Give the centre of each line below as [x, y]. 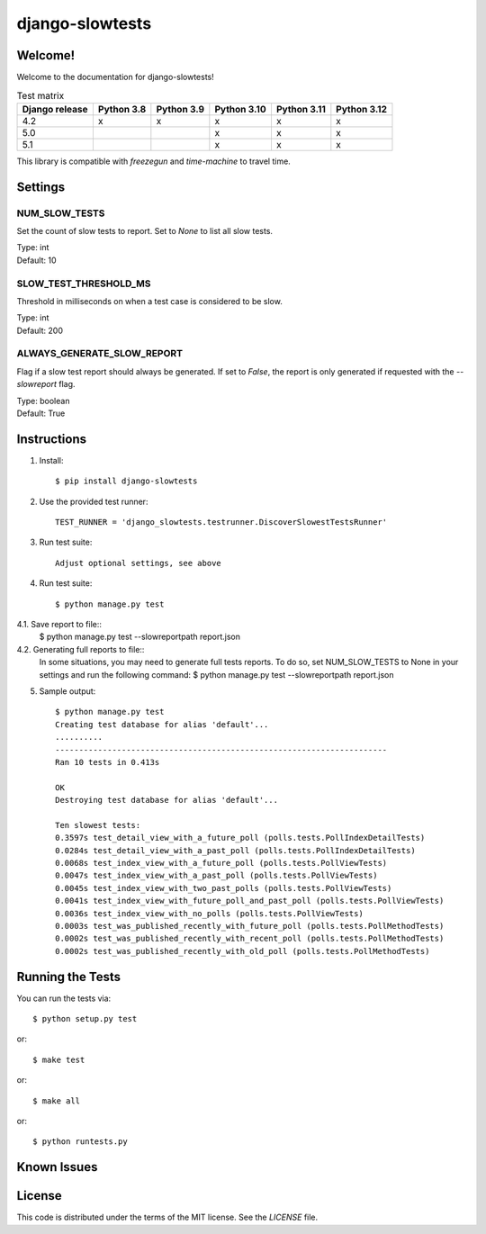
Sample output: [67, 691]
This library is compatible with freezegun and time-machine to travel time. [154, 161]
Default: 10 [37, 260]
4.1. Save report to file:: [59, 625]
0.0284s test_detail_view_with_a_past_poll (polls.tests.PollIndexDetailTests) [235, 850]
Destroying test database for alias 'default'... [167, 800]
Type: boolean [43, 401]
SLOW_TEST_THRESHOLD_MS [84, 284]
